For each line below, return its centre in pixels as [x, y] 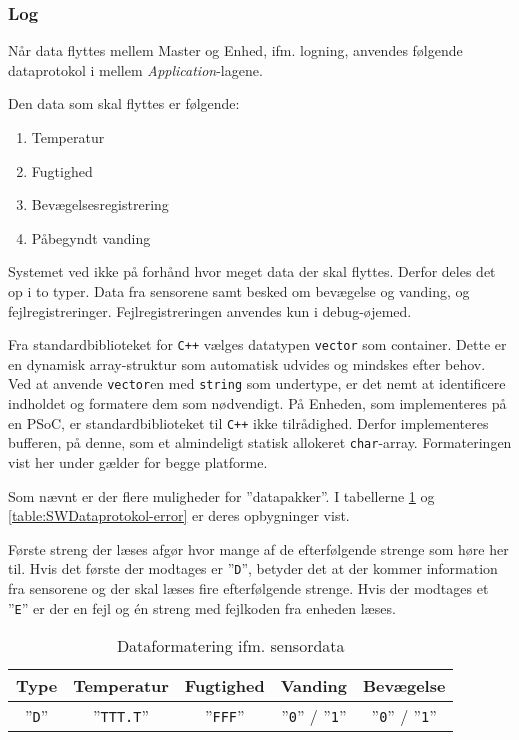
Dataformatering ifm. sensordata [230, 646]
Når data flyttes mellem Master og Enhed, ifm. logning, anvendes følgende [235, 50]
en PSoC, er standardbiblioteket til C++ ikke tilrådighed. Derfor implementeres [248, 422]
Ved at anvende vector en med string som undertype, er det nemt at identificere [257, 383]
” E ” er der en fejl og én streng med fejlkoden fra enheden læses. [202, 607]
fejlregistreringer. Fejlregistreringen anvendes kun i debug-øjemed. [210, 310]
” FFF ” [224, 716]
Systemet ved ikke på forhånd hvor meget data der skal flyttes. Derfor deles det [252, 271]
